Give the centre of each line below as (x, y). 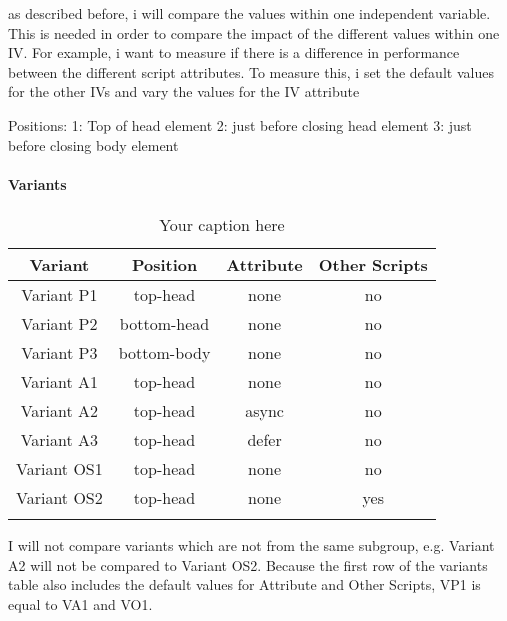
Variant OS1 (59, 468)
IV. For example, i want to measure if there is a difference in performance (234, 52)
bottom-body (164, 352)
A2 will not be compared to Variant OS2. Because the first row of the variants (248, 564)
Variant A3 (59, 439)
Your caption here (222, 224)
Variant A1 (59, 381)
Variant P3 (59, 352)
